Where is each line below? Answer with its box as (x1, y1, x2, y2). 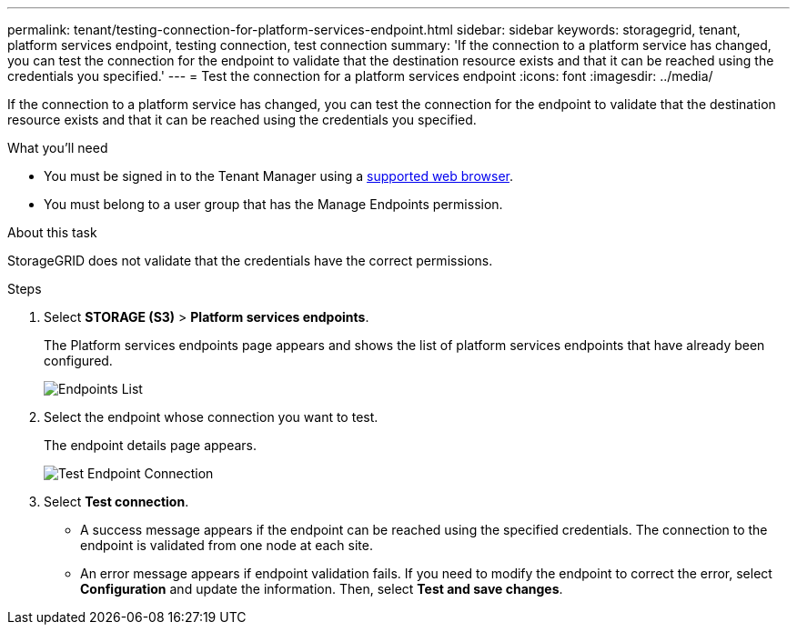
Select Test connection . (44, 494, 189, 509)
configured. (44, 353, 113, 368)
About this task (7, 225, 97, 240)
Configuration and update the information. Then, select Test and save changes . (80, 581, 563, 597)
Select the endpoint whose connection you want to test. (44, 409, 378, 425)
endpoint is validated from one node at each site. (80, 537, 373, 553)
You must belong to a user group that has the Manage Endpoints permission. (44, 196, 503, 212)
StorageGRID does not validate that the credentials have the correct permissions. (7, 253, 493, 268)
